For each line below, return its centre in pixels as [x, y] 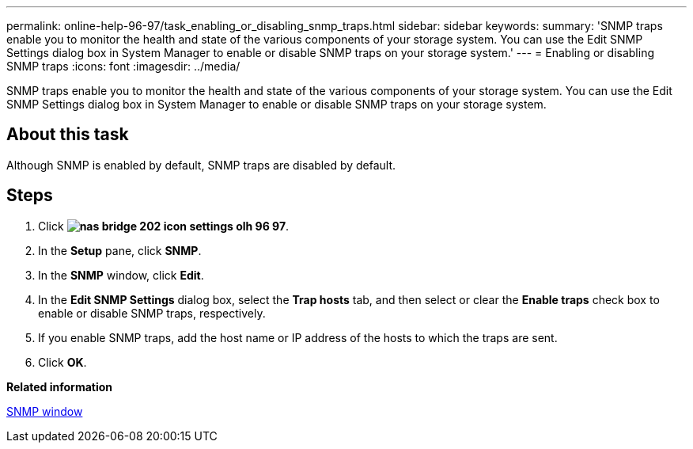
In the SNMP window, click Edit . [121, 275]
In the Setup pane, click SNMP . [120, 250]
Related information [60, 386]
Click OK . [62, 362]
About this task [68, 135]
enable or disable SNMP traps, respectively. [152, 313]
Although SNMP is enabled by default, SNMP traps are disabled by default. [201, 165]
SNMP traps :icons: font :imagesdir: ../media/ [123, 66]
